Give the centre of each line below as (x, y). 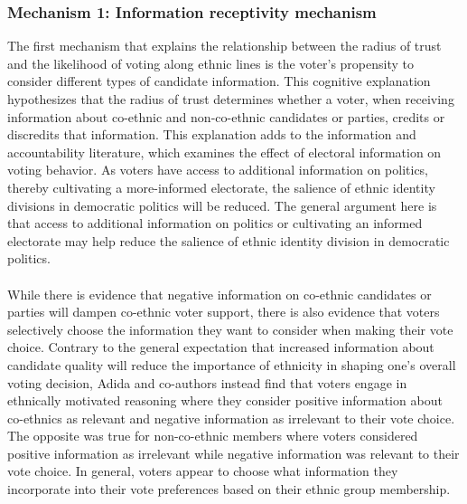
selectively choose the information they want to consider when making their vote (230, 329)
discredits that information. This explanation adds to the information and (212, 134)
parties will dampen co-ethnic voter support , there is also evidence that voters (224, 312)
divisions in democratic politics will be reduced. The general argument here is (222, 205)
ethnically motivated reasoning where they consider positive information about (225, 400)
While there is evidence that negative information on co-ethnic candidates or (219, 294)
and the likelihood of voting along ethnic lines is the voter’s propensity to (210, 63)
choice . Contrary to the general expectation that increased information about (221, 347)
